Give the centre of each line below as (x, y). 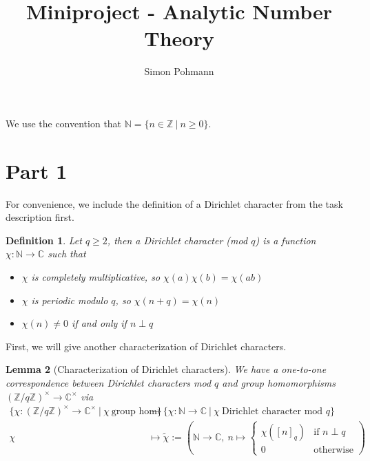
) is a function (286, 240)
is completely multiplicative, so (96, 277)
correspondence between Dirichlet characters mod (109, 382)
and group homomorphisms (279, 382)
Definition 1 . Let (44, 240)
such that (67, 254)
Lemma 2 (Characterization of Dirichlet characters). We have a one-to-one (166, 369)
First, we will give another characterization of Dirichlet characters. (146, 346)
